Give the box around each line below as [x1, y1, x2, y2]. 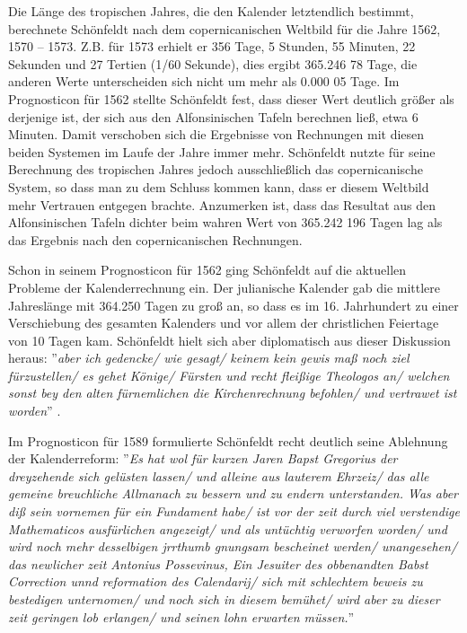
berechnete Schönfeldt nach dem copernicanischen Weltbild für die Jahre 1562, [8, 19, 441, 38]
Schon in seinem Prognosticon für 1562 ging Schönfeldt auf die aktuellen [8, 260, 407, 279]
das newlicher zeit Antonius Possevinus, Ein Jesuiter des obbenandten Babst [8, 554, 428, 573]
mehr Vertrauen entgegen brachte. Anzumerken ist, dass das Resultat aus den [8, 195, 436, 214]
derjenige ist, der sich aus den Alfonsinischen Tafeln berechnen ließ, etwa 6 [8, 107, 419, 126]
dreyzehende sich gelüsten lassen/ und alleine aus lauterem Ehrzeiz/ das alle [8, 466, 429, 485]
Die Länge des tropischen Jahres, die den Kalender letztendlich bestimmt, [8, 2, 414, 20]
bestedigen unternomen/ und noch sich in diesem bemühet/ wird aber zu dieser [8, 590, 440, 608]
